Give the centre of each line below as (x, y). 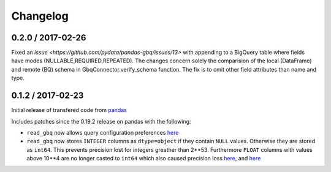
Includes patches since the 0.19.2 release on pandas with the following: (101, 121)
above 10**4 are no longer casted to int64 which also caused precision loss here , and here (144, 159)
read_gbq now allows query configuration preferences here (103, 132)
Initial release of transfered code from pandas (69, 110)
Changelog (40, 16)
